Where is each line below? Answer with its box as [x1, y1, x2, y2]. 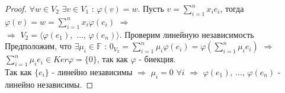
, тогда [220, 2, 244, 14]
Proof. [5, 2, 27, 14]
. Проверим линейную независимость [119, 28, 254, 40]
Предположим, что [5, 40, 72, 52]
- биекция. [139, 53, 176, 65]
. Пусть [137, 2, 164, 14]
